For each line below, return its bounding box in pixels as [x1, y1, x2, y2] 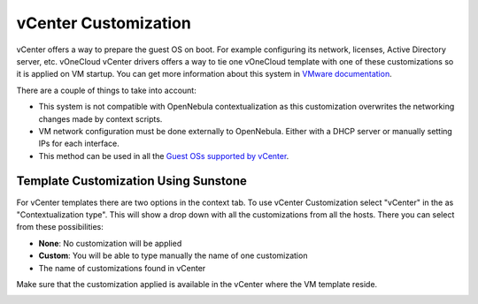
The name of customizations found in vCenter [38, 262, 206, 273]
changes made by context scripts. [38, 113, 163, 124]
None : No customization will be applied [38, 238, 182, 248]
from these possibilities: [16, 222, 104, 232]
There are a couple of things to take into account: [16, 85, 197, 95]
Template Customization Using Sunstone [16, 173, 248, 189]
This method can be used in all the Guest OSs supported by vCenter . [38, 150, 289, 161]
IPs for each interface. [38, 138, 119, 149]
